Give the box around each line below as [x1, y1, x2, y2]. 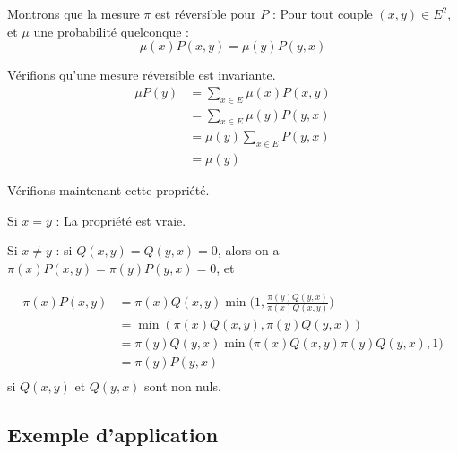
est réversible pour [154, 4, 256, 22]
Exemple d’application [7, 421, 219, 449]
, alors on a [217, 241, 280, 260]
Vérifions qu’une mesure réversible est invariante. [7, 65, 276, 84]
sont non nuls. [144, 377, 221, 396]
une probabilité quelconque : [33, 21, 189, 40]
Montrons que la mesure [7, 4, 140, 22]
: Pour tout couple [272, 4, 373, 22]
